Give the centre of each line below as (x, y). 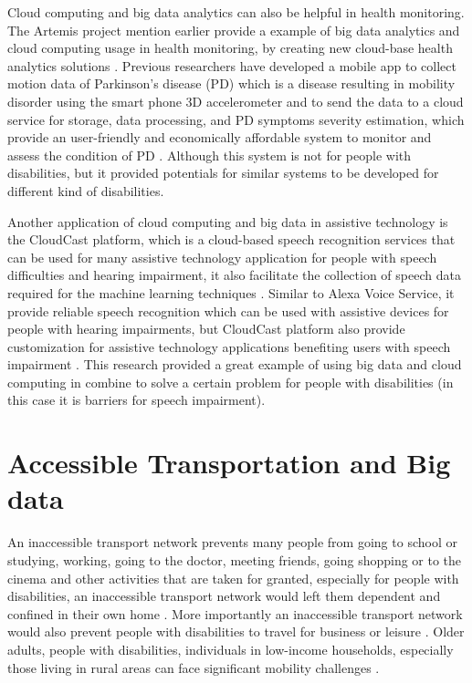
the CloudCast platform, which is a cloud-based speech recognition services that (231, 239)
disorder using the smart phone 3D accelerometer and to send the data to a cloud (236, 101)
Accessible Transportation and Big (229, 463)
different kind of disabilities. (86, 190)
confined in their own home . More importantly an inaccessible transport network (235, 613)
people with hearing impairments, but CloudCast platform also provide (206, 329)
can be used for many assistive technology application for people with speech (222, 257)
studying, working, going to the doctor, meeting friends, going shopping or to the (235, 559)
